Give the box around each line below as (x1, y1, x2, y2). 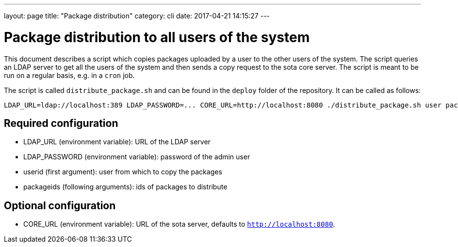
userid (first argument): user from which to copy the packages (23, 168, 222, 176)
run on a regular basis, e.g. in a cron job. (4, 71, 135, 79)
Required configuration (4, 117, 118, 129)
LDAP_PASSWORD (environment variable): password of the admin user (23, 153, 250, 161)
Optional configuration (4, 199, 116, 212)
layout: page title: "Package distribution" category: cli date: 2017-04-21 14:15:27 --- (4, 12, 270, 20)
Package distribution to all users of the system (4, 29, 310, 46)
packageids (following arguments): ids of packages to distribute (23, 183, 228, 191)
